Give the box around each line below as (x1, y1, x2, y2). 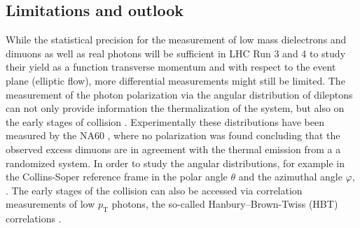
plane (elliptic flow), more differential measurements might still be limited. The (6, 73, 345, 87)
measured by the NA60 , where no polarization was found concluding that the (6, 128, 340, 143)
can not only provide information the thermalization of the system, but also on (6, 101, 345, 115)
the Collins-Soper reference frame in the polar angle (6, 169, 228, 184)
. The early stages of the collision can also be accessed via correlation (6, 183, 303, 197)
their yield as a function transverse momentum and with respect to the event (6, 59, 336, 74)
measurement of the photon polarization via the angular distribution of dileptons (6, 87, 353, 101)
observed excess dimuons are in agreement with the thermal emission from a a (6, 141, 341, 156)
